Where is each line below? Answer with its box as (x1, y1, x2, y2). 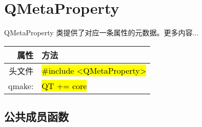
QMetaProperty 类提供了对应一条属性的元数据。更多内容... (4, 27, 199, 38)
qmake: (8, 79, 34, 92)
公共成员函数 (4, 109, 69, 124)
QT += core (42, 79, 87, 92)
